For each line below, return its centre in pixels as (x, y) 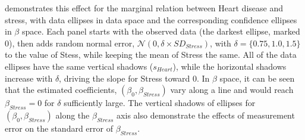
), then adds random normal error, (72, 43)
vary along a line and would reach (232, 90)
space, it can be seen (257, 78)
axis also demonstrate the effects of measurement (206, 115)
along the (73, 115)
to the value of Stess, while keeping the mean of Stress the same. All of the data (151, 55)
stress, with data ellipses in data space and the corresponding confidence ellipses (151, 19)
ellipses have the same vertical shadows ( (79, 66)
